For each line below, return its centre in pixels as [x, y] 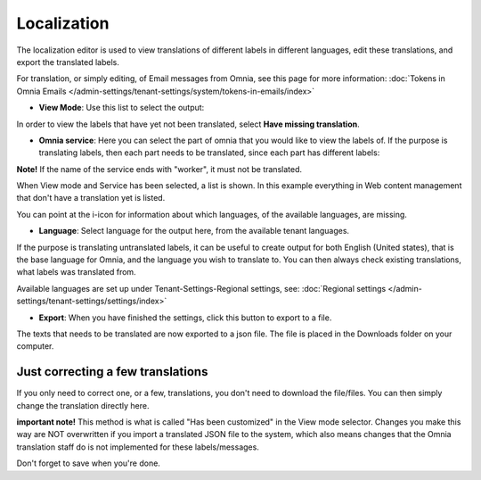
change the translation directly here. [83, 405]
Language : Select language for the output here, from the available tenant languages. [194, 231]
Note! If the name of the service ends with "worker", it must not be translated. [159, 169]
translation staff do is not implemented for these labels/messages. [138, 447]
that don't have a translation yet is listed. [91, 198]
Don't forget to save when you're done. [88, 463]
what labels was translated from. [77, 272]
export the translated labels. [68, 62]
